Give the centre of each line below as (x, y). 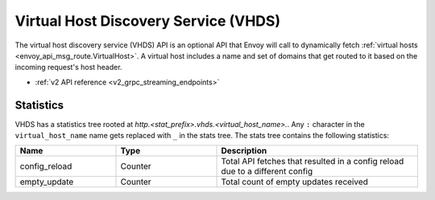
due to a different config (267, 171)
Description (244, 151)
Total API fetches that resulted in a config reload (313, 161)
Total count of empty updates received (294, 182)
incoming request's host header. (68, 67)
